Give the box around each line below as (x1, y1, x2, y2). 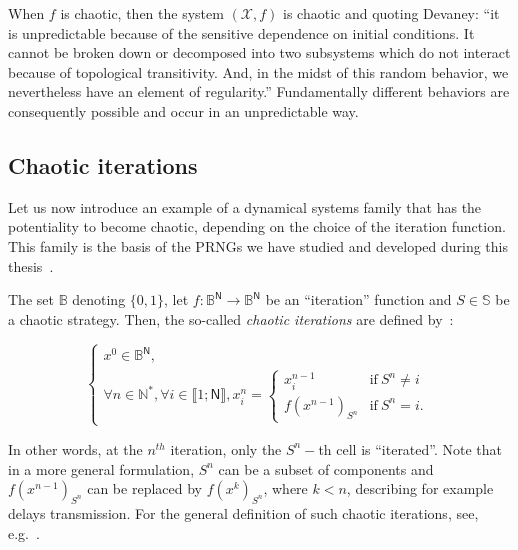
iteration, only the (170, 438, 282, 459)
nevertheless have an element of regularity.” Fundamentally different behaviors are (8, 81, 510, 102)
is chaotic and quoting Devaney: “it (283, 3, 500, 23)
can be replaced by (87, 478, 202, 499)
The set (8, 289, 54, 310)
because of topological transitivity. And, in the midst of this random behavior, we (8, 61, 509, 82)
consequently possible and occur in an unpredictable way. (8, 100, 359, 121)
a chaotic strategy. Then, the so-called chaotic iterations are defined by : (8, 308, 454, 329)
